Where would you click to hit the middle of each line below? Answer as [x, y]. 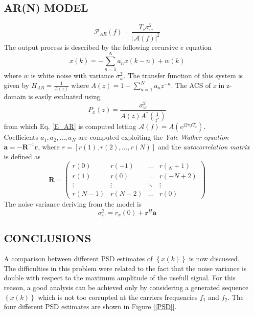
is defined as [22, 156]
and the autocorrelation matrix [204, 146]
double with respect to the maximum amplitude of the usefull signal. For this [120, 278]
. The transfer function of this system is [183, 75]
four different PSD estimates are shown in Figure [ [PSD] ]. [90, 306]
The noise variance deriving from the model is [73, 204]
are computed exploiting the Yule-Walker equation [154, 137]
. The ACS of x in [198, 85]
